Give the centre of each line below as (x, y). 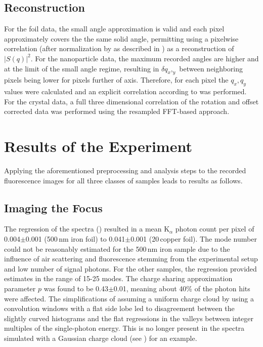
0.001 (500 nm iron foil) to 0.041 (75, 239)
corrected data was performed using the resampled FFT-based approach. (117, 111)
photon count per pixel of (215, 229)
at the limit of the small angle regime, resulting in (82, 68)
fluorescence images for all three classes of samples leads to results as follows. (123, 180)
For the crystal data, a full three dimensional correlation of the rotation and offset (131, 101)
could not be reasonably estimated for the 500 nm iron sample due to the (117, 248)
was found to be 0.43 (76, 288)
